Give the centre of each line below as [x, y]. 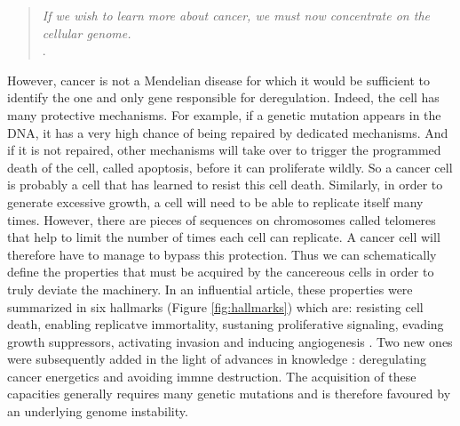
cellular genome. [87, 32]
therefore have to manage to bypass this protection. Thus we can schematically [222, 254]
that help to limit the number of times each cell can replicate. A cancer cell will [224, 237]
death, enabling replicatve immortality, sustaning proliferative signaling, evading [226, 324]
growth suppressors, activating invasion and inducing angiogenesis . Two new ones [230, 341]
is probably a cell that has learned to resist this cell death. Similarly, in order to [225, 185]
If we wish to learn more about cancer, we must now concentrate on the [236, 15]
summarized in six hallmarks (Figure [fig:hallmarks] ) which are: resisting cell [215, 306]
